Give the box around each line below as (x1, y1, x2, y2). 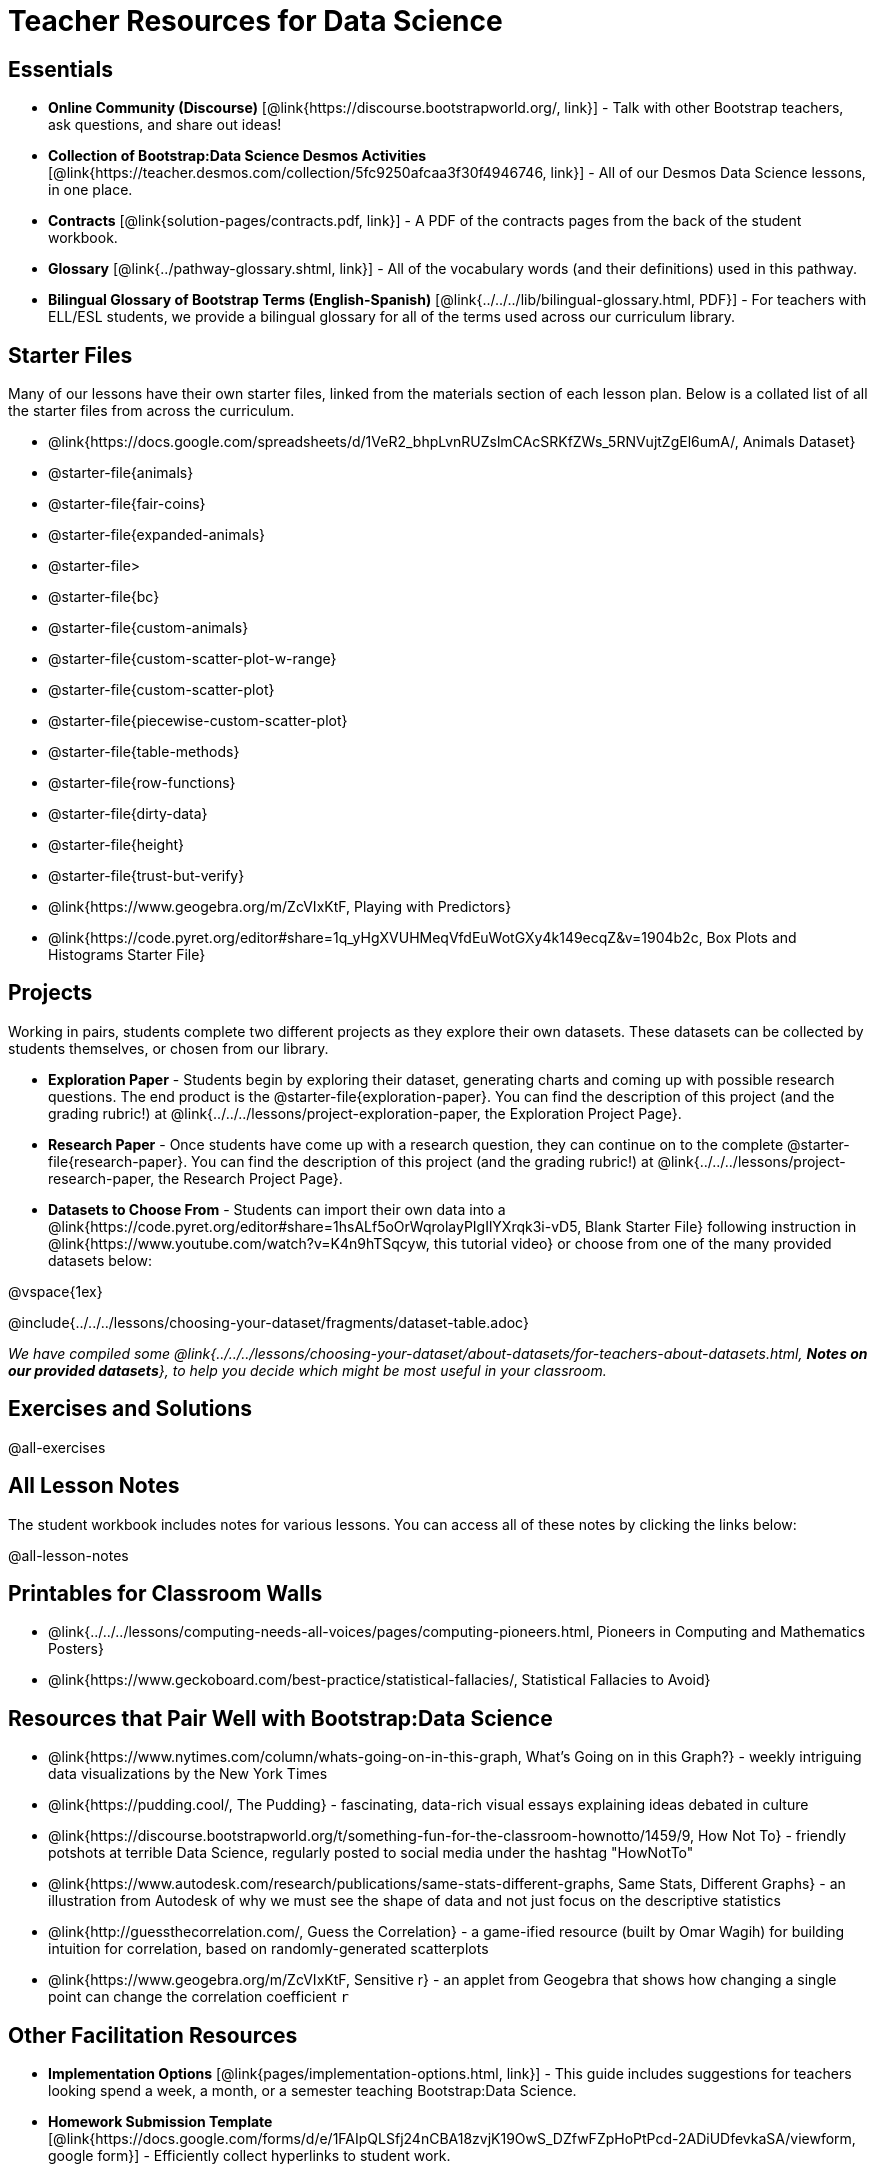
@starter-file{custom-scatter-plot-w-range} (48, 650, 337, 668)
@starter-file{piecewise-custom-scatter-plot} (48, 712, 348, 730)
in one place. (48, 181, 133, 199)
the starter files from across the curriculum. (8, 402, 295, 420)
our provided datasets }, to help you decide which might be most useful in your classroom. (8, 1361, 607, 1379)
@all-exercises (8, 1438, 106, 1456)
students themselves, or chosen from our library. (8, 1039, 329, 1057)
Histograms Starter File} (48, 946, 206, 964)
